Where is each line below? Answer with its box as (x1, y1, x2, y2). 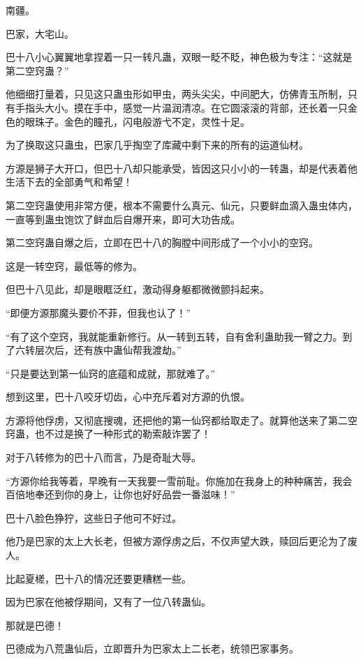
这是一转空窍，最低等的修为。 (6, 258, 142, 273)
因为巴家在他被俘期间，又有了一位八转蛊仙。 (6, 594, 211, 609)
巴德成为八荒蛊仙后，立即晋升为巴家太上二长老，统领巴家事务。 (6, 641, 299, 656)
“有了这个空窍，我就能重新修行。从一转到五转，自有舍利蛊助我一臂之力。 (6, 329, 343, 343)
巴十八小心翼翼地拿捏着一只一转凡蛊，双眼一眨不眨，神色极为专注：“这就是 (6, 50, 353, 64)
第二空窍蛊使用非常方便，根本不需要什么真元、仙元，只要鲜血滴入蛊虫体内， (6, 197, 357, 212)
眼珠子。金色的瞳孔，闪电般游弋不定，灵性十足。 (24, 114, 250, 128)
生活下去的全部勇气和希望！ (6, 174, 133, 189)
